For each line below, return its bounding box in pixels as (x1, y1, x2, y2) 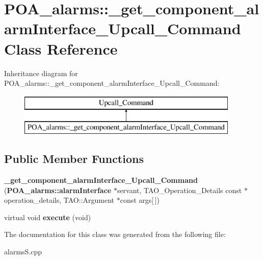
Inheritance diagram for (4, 67, 78, 78)
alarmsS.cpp (4, 246, 42, 257)
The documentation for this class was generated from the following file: (4, 229, 226, 240)
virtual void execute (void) (4, 211, 91, 222)
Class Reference (4, 38, 118, 59)
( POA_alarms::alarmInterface (4, 184, 112, 195)
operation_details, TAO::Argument (4, 195, 115, 205)
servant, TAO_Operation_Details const (117, 184, 242, 195)
